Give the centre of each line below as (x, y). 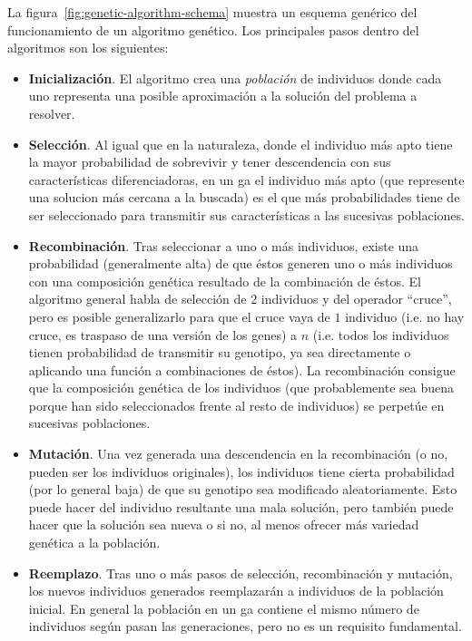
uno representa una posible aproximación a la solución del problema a (223, 96)
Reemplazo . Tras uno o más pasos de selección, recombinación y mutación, (241, 573)
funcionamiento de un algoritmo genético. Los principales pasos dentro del (213, 29)
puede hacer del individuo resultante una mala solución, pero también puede (241, 506)
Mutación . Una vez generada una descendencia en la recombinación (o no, (238, 454)
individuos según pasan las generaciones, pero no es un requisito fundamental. (245, 626)
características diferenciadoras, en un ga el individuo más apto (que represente (246, 179)
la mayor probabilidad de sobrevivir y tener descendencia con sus (210, 162)
